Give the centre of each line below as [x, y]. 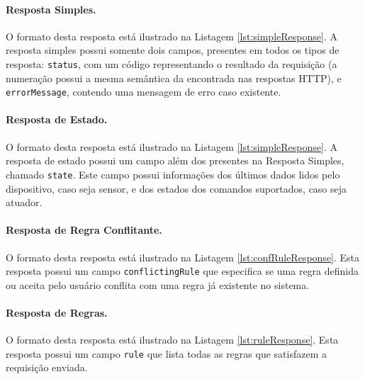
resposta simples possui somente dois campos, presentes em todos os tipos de [173, 50]
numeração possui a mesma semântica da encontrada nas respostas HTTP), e [174, 78]
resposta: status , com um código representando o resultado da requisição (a [172, 63]
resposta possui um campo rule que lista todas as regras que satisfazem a [166, 353]
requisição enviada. [47, 367]
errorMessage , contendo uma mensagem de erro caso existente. [144, 92]
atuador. [24, 202]
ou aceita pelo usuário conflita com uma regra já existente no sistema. [158, 284]
